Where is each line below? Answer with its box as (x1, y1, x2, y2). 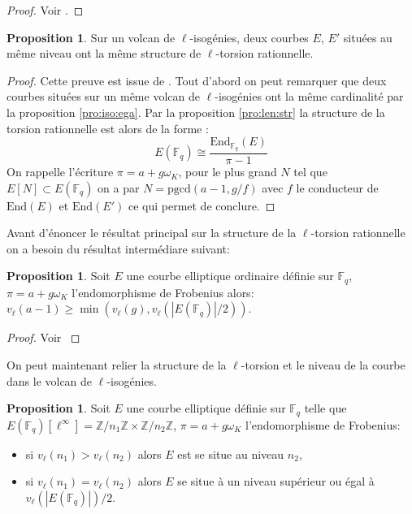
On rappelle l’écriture (7, 163, 114, 180)
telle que (304, 400, 347, 417)
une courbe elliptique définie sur (126, 400, 286, 417)
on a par (98, 179, 140, 196)
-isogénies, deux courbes (189, 28, 309, 45)
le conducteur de (296, 179, 379, 196)
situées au (343, 28, 392, 45)
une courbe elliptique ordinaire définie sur (126, 267, 334, 284)
